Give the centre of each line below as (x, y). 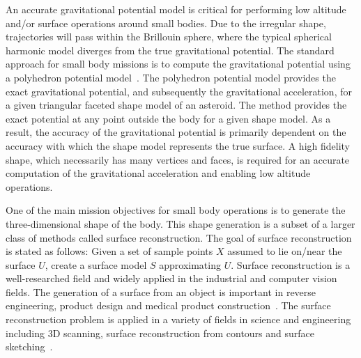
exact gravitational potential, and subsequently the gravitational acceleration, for (179, 91)
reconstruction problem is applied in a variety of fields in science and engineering (178, 319)
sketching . (29, 347)
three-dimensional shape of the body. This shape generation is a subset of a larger (180, 223)
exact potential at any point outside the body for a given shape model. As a (168, 118)
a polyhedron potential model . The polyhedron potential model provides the (171, 77)
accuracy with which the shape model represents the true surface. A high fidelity (178, 145)
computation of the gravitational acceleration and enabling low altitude (158, 173)
